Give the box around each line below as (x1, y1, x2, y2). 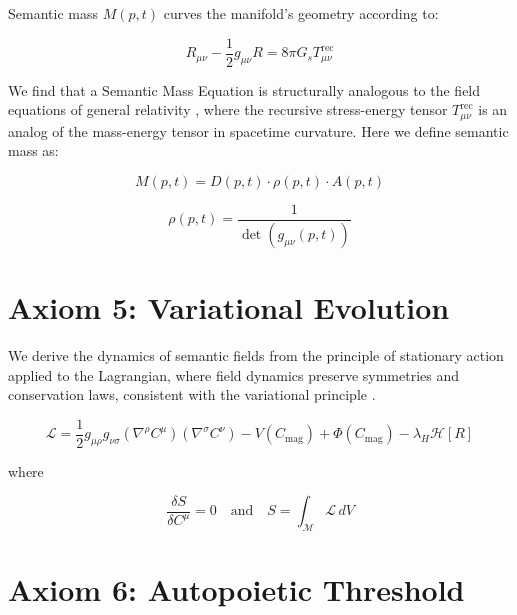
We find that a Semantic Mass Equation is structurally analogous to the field (8, 79, 481, 100)
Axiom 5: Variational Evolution (8, 286, 450, 327)
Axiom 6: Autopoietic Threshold (8, 569, 465, 610)
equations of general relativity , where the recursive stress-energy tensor (8, 99, 448, 120)
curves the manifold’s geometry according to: (163, 3, 439, 23)
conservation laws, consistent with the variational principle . (8, 384, 376, 405)
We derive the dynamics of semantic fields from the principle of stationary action (8, 344, 504, 365)
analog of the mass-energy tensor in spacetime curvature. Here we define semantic (8, 120, 509, 141)
